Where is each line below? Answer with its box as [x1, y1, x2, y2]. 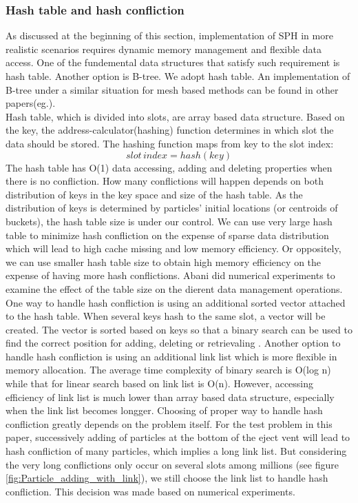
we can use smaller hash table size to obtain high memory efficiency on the [6, 254, 322, 269]
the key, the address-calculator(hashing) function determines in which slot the [6, 123, 334, 137]
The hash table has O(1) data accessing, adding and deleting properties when [6, 160, 333, 174]
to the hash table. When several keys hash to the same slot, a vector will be [6, 309, 326, 323]
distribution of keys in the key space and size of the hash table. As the [6, 187, 303, 201]
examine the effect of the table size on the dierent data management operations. [6, 281, 343, 296]
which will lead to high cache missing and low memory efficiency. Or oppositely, [6, 241, 341, 256]
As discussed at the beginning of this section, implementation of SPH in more [6, 28, 333, 43]
